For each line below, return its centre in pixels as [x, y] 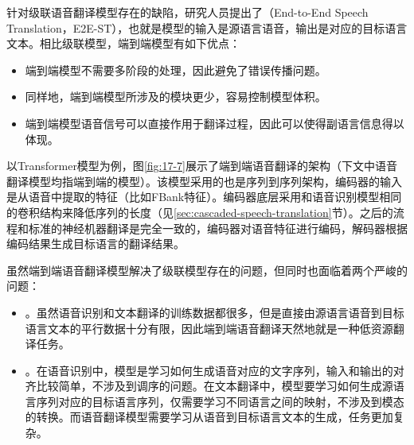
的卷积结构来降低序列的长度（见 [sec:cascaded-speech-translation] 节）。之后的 [200, 212]
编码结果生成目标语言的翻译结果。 [96, 244]
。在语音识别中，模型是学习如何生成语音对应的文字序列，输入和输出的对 [215, 370]
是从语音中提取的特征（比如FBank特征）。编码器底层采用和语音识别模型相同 [204, 197]
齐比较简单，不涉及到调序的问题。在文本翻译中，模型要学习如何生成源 [209, 386]
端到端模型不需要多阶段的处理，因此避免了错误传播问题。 [176, 70]
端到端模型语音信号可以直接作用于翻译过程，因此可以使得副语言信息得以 [215, 123]
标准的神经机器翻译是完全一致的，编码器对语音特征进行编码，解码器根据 [218, 228]
